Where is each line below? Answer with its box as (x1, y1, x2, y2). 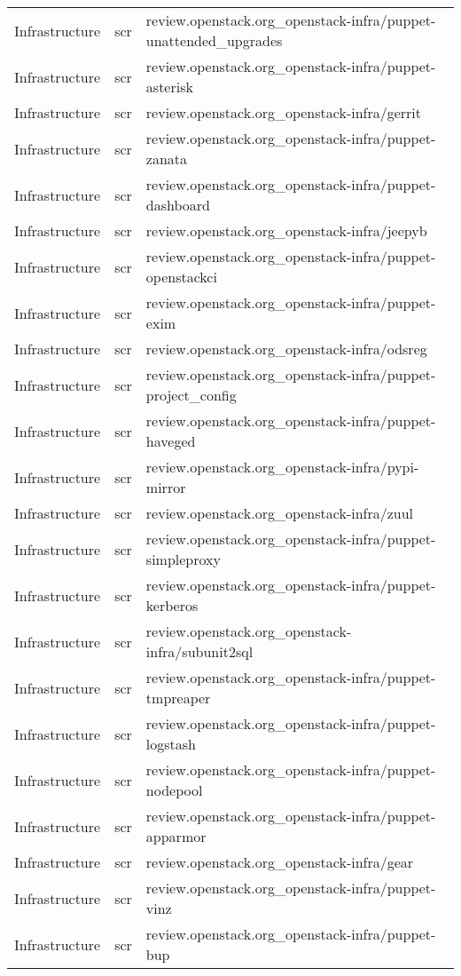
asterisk (145, 76, 193, 97)
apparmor (145, 826, 207, 846)
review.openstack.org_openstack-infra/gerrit (145, 102, 422, 123)
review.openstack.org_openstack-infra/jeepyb (145, 220, 427, 241)
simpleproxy (145, 549, 221, 569)
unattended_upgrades (145, 30, 283, 51)
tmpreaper (145, 687, 211, 708)
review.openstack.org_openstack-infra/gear (145, 852, 414, 872)
